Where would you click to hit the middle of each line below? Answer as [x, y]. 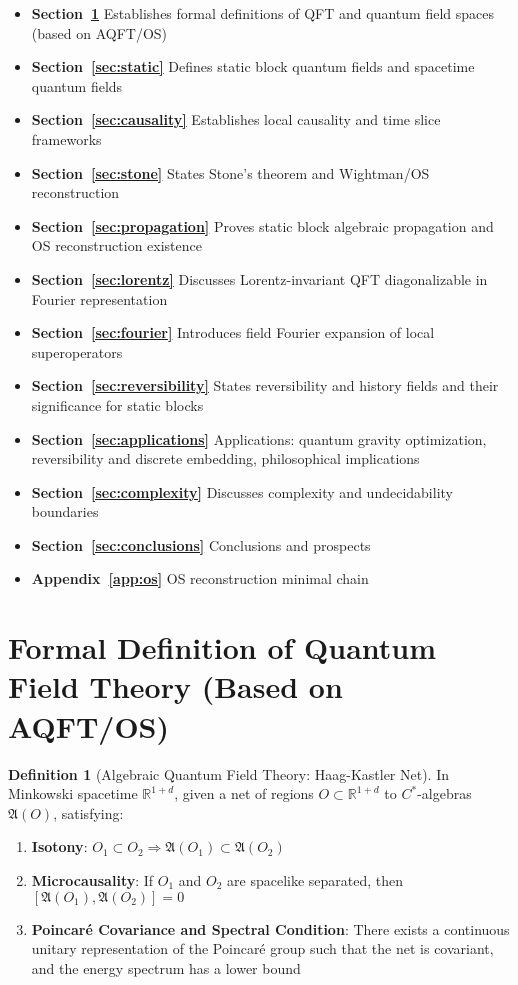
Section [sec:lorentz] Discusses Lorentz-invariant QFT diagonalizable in [259, 278]
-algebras [444, 793]
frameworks [66, 138]
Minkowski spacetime [73, 793]
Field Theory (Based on [175, 686]
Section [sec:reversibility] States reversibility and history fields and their [265, 385]
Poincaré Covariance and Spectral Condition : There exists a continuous [270, 928]
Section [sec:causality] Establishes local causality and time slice [236, 119]
